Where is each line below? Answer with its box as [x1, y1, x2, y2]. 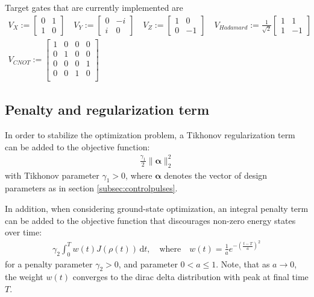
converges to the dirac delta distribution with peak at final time [72, 270, 309, 283]
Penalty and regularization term [5, 100, 210, 119]
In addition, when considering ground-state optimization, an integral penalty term [5, 202, 309, 214]
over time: [5, 226, 42, 238]
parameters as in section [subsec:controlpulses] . [5, 182, 178, 194]
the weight [5, 270, 43, 283]
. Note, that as [216, 257, 270, 270]
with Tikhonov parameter [5, 168, 99, 181]
